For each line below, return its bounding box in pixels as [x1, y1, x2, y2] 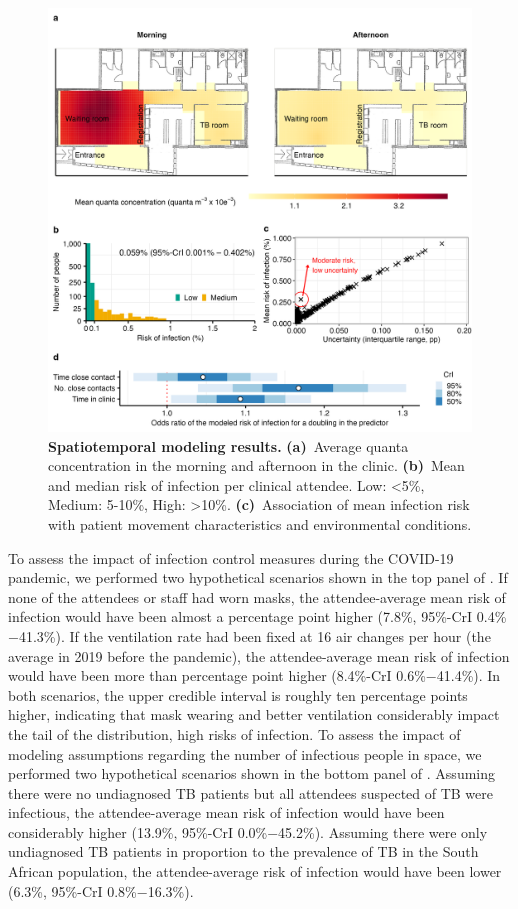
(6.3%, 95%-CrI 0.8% [8, 880, 137, 901]
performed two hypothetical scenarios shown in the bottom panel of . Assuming [8, 763, 496, 784]
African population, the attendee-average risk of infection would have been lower [8, 861, 502, 882]
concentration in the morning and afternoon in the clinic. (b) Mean [48, 455, 465, 476]
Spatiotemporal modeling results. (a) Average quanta [48, 435, 409, 456]
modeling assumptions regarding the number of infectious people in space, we [8, 743, 482, 764]
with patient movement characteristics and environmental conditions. [48, 513, 472, 534]
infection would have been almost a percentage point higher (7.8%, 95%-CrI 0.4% [8, 606, 507, 627]
